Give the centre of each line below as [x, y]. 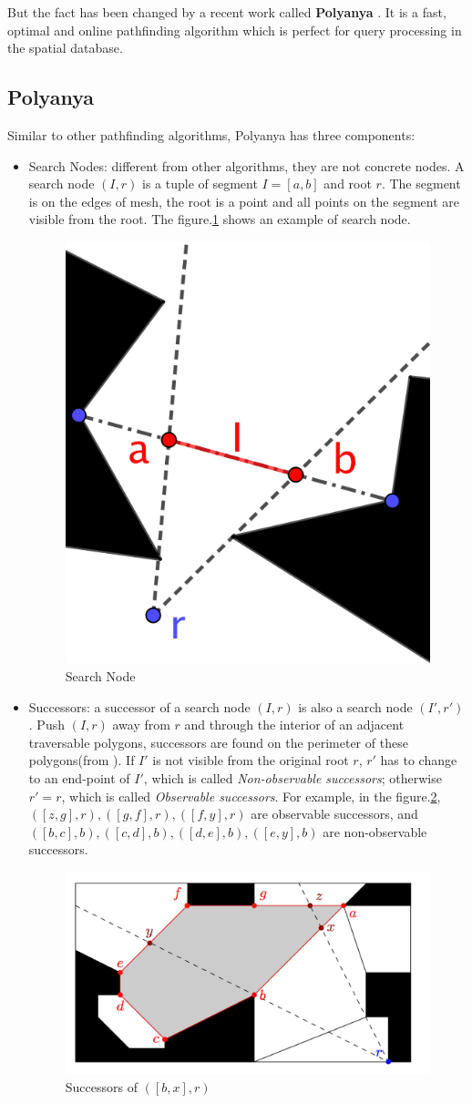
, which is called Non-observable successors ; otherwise [292, 777]
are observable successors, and [334, 814]
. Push [46, 725]
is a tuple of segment [200, 184]
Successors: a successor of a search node [139, 706]
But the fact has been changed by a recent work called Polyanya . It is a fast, [227, 12]
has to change [419, 760]
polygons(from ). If [82, 760]
